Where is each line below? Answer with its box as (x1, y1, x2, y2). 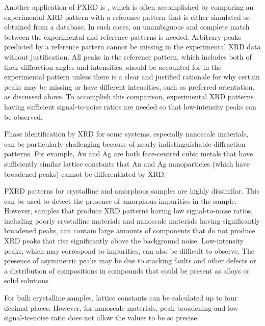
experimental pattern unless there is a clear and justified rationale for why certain (4, 71, 260, 82)
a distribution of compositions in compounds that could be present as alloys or (4, 265, 250, 276)
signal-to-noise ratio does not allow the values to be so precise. (4, 312, 199, 323)
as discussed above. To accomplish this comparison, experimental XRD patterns (4, 91, 254, 102)
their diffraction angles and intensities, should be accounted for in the (4, 61, 222, 72)
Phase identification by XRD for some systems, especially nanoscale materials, (4, 128, 249, 139)
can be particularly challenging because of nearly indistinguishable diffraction (4, 138, 246, 149)
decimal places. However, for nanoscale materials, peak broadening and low (4, 302, 238, 313)
